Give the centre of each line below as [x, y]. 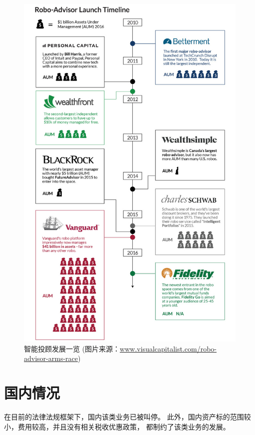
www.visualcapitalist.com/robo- [168, 348]
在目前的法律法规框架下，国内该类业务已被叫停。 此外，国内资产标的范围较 [127, 417]
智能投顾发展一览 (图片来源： [72, 348]
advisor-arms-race [51, 358]
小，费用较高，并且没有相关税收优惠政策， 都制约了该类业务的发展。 [117, 426]
